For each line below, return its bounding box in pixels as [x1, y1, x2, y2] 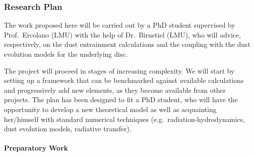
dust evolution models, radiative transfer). [4, 123, 131, 134]
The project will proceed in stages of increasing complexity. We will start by [4, 65, 235, 76]
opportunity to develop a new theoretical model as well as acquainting [4, 104, 216, 114]
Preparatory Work [4, 143, 68, 153]
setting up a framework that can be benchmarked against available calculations [4, 75, 244, 85]
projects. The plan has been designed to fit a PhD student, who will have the [4, 94, 238, 105]
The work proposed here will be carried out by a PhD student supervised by [4, 20, 235, 30]
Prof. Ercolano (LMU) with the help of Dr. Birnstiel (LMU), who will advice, [4, 29, 241, 39]
